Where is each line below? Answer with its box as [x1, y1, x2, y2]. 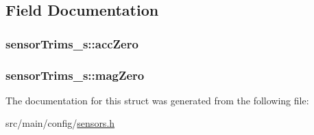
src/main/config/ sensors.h [5, 116, 115, 130]
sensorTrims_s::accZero [5, 35, 138, 52]
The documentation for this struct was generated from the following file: [5, 93, 309, 107]
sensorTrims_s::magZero [5, 66, 145, 83]
